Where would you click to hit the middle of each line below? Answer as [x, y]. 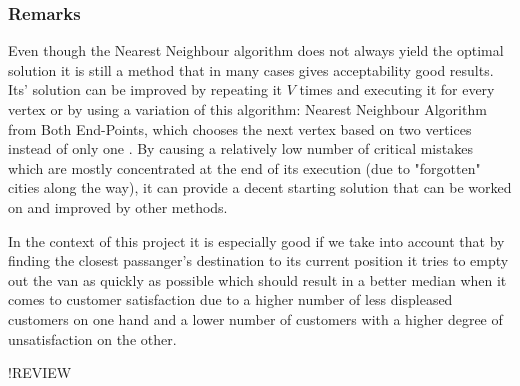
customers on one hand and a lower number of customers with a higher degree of [255, 318]
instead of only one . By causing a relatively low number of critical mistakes [240, 148]
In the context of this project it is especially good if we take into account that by [256, 240]
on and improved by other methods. [118, 206]
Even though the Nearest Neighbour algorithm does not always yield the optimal [256, 50]
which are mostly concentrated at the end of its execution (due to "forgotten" [244, 167]
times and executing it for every [397, 89]
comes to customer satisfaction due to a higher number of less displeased [230, 299]
